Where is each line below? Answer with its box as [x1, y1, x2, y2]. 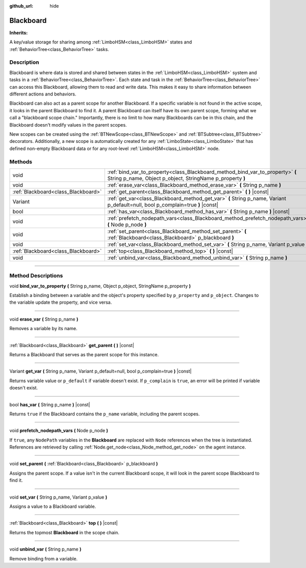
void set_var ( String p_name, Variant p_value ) [9, 494, 107, 500]
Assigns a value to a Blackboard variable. [9, 503, 96, 510]
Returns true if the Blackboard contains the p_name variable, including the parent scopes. [9, 411, 200, 417]
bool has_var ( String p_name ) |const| [9, 401, 90, 408]
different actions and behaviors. [9, 91, 76, 97]
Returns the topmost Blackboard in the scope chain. [9, 529, 120, 535]
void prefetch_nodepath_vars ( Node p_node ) [9, 428, 108, 434]
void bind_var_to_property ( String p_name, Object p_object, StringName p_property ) [9, 283, 191, 289]
